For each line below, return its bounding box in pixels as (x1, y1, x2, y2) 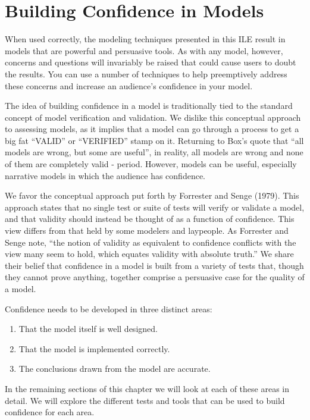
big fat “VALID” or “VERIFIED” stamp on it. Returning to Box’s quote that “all (5, 134, 304, 146)
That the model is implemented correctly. (18, 342, 170, 355)
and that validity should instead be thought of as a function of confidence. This (5, 212, 295, 225)
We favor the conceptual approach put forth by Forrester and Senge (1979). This (5, 189, 299, 202)
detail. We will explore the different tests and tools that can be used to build (5, 394, 285, 406)
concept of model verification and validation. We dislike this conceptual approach (5, 111, 301, 123)
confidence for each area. (5, 406, 95, 418)
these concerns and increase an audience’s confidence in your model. (5, 79, 253, 92)
